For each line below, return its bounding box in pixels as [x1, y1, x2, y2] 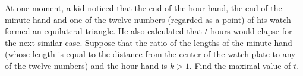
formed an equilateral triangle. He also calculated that [5, 25, 202, 37]
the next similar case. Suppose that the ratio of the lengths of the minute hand [5, 36, 292, 48]
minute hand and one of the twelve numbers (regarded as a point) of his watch [5, 13, 291, 25]
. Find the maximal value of [189, 59, 291, 71]
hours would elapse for [210, 25, 292, 37]
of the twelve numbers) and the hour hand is [5, 59, 168, 71]
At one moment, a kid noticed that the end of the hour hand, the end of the [5, 2, 282, 14]
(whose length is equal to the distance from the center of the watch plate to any [5, 48, 296, 60]
